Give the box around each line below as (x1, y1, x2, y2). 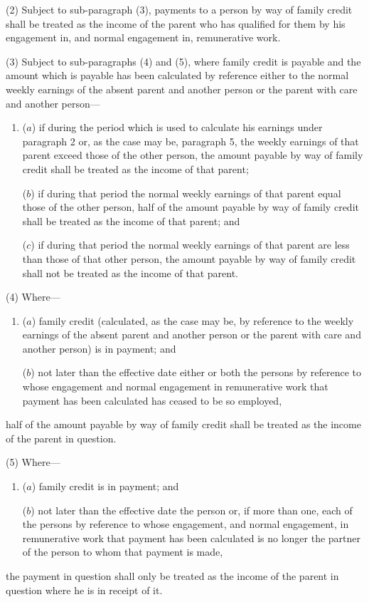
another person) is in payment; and (22, 341, 176, 356)
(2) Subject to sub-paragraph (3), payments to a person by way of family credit (6, 2, 353, 16)
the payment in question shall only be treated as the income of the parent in (6, 569, 339, 583)
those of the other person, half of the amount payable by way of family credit (22, 199, 359, 214)
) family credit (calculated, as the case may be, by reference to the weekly (31, 313, 354, 328)
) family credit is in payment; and (31, 479, 179, 494)
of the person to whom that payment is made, (22, 544, 223, 559)
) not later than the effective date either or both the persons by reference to (31, 365, 361, 380)
